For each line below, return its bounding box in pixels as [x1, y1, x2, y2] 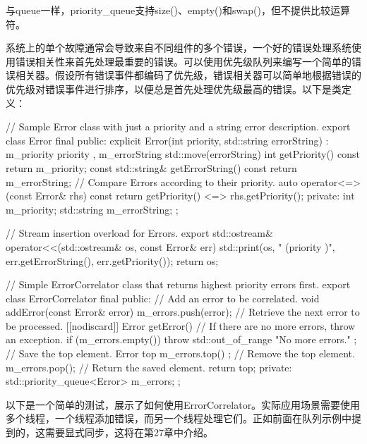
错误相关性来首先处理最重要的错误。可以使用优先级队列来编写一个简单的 [15, 54, 351, 68]
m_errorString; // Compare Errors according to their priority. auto [6, 174, 298, 189]
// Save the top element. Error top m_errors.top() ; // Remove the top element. [6, 346, 355, 361]
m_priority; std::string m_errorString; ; [6, 202, 179, 216]
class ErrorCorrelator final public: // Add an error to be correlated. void [6, 290, 320, 305]
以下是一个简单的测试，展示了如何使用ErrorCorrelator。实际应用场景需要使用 [6, 397, 361, 412]
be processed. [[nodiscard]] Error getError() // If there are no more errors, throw [6, 318, 356, 333]
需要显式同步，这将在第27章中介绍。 [44, 425, 213, 440]
